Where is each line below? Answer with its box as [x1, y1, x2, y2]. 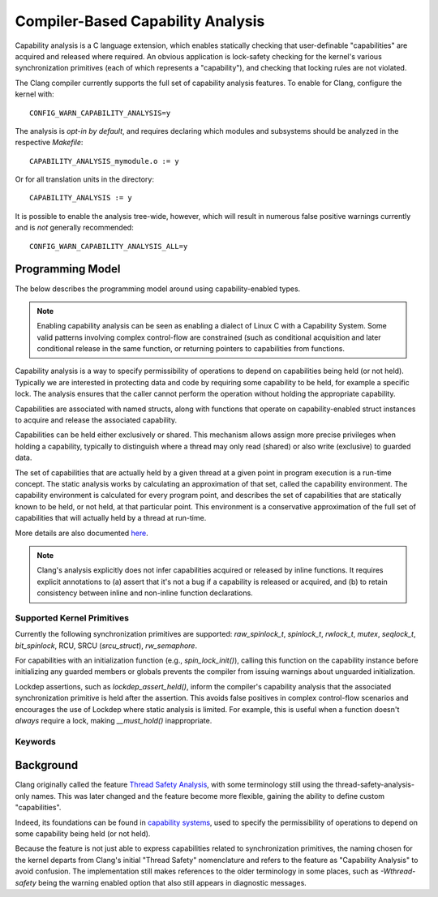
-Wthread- [380, 866, 416, 876]
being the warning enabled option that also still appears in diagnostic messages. [37, 878, 307, 887]
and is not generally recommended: [15, 223, 134, 233]
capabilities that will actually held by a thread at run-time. [15, 513, 207, 523]
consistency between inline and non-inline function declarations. [36, 588, 253, 598]
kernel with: [15, 89, 54, 99]
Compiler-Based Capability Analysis [15, 12, 265, 30]
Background [15, 758, 79, 772]
